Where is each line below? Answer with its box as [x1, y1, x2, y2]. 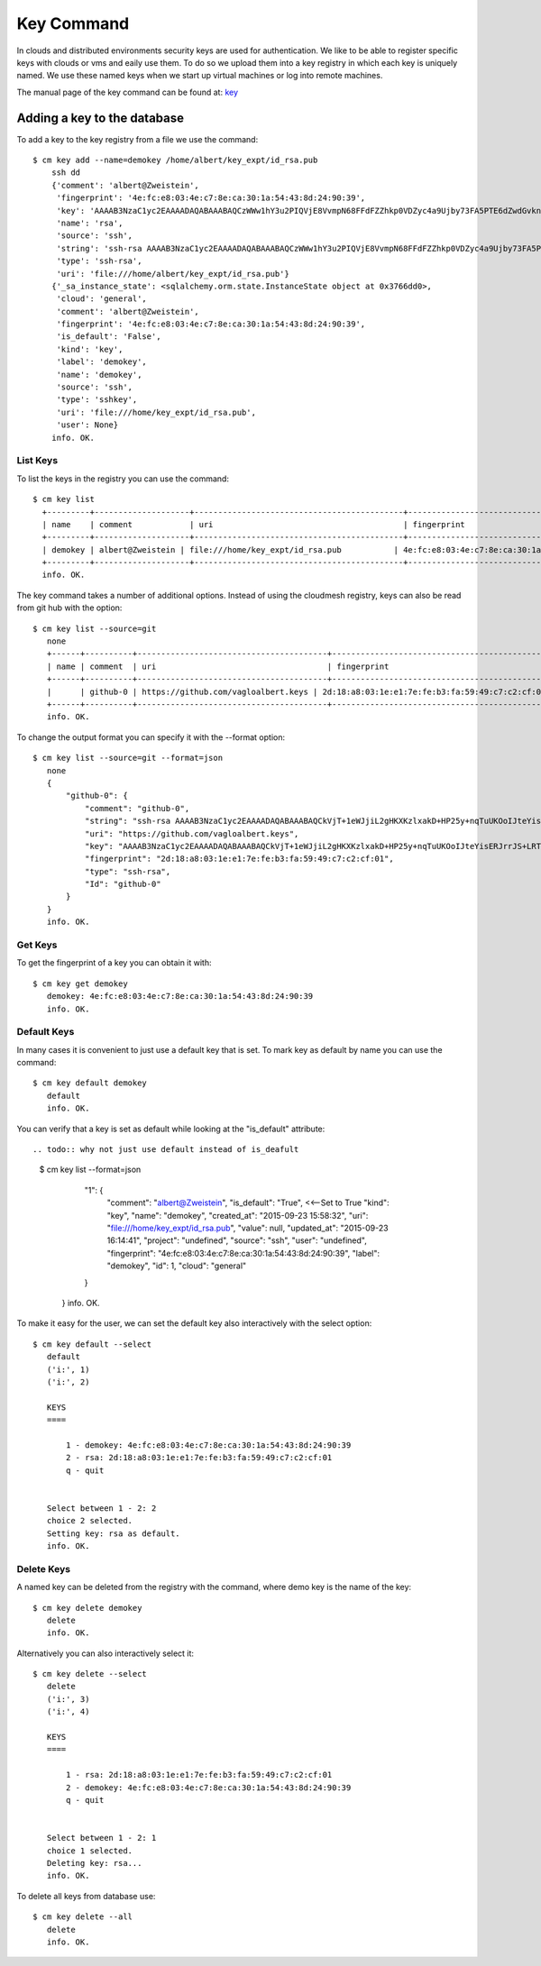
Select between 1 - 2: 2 [46, 1503, 157, 1513]
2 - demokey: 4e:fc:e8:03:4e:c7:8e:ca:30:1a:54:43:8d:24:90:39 [66, 1782, 352, 1793]
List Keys [16, 454, 59, 467]
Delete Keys [16, 1562, 71, 1575]
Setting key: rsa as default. [46, 1528, 180, 1539]
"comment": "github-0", [84, 803, 190, 813]
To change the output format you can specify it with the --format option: [16, 731, 286, 743]
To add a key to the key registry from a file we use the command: [16, 133, 259, 144]
